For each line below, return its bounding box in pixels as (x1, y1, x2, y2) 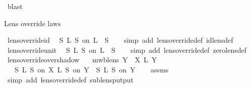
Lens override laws (4, 18, 61, 28)
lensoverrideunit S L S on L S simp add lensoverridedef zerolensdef (7, 44, 247, 55)
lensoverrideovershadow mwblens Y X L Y (7, 54, 157, 65)
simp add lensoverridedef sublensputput (7, 74, 134, 84)
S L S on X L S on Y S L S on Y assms (14, 64, 169, 74)
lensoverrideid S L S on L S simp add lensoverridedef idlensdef (7, 35, 233, 45)
